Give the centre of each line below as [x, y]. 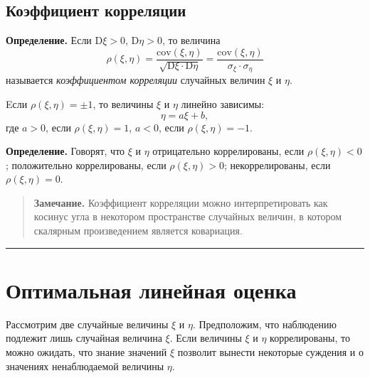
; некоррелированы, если [277, 164]
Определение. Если [49, 40]
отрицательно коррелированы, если [228, 151]
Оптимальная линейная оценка [151, 290]
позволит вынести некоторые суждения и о [270, 351]
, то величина [191, 40]
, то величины [123, 103]
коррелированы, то [310, 338]
